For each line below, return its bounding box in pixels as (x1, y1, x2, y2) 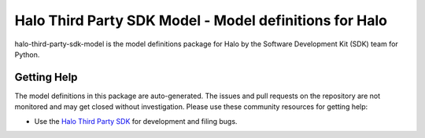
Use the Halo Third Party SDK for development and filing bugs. (34, 116, 238, 125)
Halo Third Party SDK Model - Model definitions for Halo (14, 12, 388, 29)
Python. (14, 49, 40, 59)
